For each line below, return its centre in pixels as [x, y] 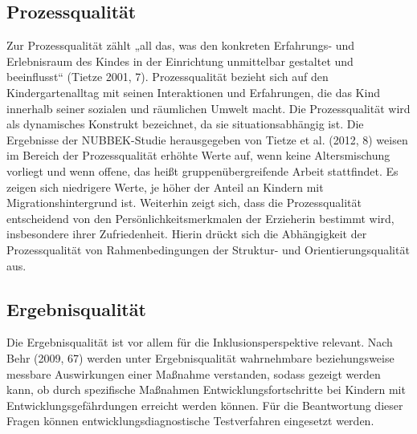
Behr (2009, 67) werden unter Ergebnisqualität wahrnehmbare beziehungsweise [200, 357]
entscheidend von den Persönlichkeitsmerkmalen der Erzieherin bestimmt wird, [200, 218]
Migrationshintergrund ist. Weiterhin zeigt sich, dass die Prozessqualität [184, 203]
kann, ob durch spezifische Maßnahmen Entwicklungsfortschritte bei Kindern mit [206, 389]
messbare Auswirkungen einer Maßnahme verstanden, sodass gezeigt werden [194, 373]
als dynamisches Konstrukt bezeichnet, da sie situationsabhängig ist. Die [185, 124]
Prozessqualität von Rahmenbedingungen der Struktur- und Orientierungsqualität [208, 249]
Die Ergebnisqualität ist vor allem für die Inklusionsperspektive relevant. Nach [200, 342]
